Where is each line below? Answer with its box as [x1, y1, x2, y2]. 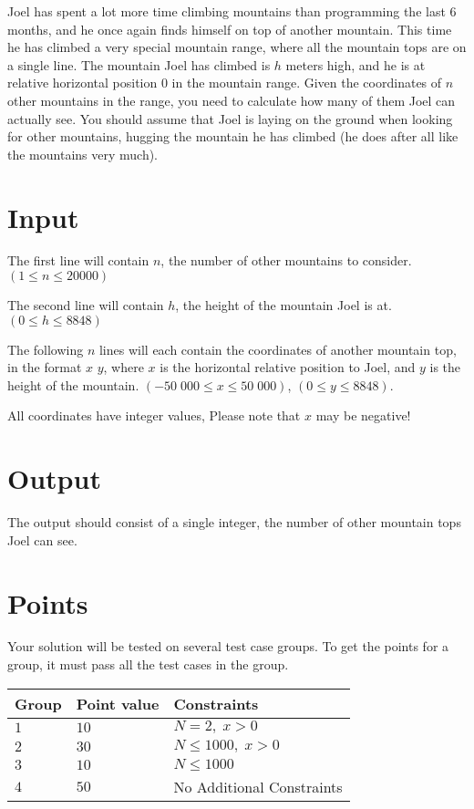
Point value [76, 692, 160, 714]
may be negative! [315, 406, 411, 425]
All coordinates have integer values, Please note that [7, 406, 301, 425]
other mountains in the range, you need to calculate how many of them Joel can [7, 90, 456, 109]
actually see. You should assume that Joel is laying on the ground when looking [7, 109, 453, 128]
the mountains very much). [7, 144, 159, 163]
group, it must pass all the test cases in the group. [7, 655, 289, 674]
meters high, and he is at [285, 55, 426, 74]
